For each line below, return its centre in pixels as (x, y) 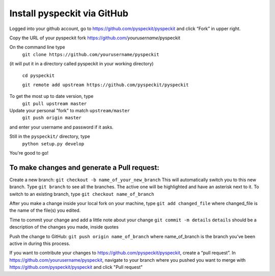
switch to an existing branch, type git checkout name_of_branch (82, 194)
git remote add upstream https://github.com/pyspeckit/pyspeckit (105, 85)
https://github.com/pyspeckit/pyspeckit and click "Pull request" (76, 267)
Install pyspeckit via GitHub (69, 13)
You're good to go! (29, 153)
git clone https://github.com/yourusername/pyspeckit (91, 54)
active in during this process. (40, 244)
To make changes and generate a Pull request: (85, 168)
